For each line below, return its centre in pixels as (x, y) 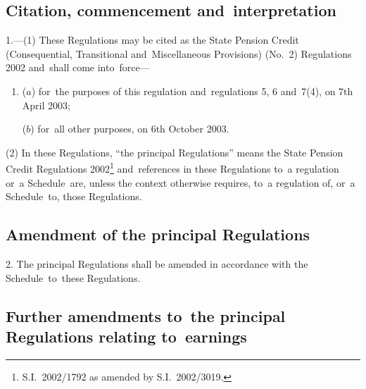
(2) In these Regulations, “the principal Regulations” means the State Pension (175, 152)
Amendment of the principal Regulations (158, 234)
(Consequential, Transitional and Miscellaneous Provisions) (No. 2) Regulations (179, 53)
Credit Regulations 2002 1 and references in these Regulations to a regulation (172, 168)
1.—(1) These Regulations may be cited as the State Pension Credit (152, 40)
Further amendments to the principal (146, 315)
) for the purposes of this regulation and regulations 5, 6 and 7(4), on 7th (192, 91)
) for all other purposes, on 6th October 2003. (130, 129)
